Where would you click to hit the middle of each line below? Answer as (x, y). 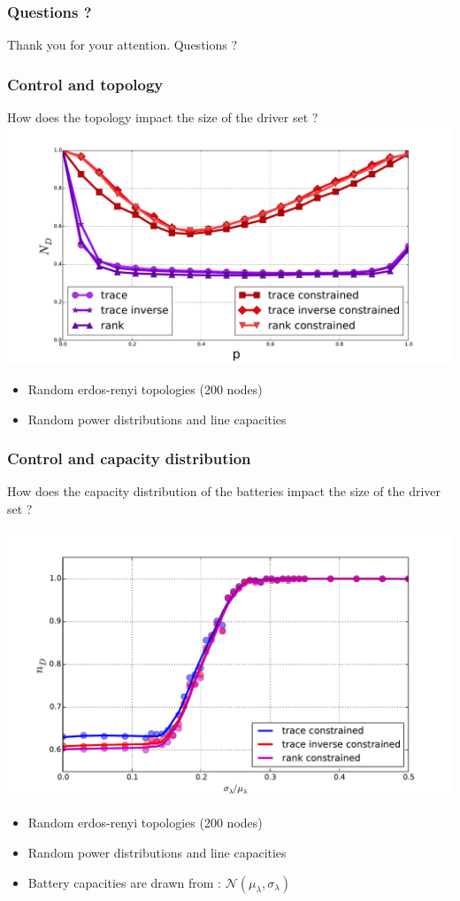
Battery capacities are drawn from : (124, 882)
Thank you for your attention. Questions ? (123, 45)
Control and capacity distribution (129, 458)
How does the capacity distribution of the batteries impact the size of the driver (224, 491)
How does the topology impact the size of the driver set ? (163, 117)
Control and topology (85, 84)
